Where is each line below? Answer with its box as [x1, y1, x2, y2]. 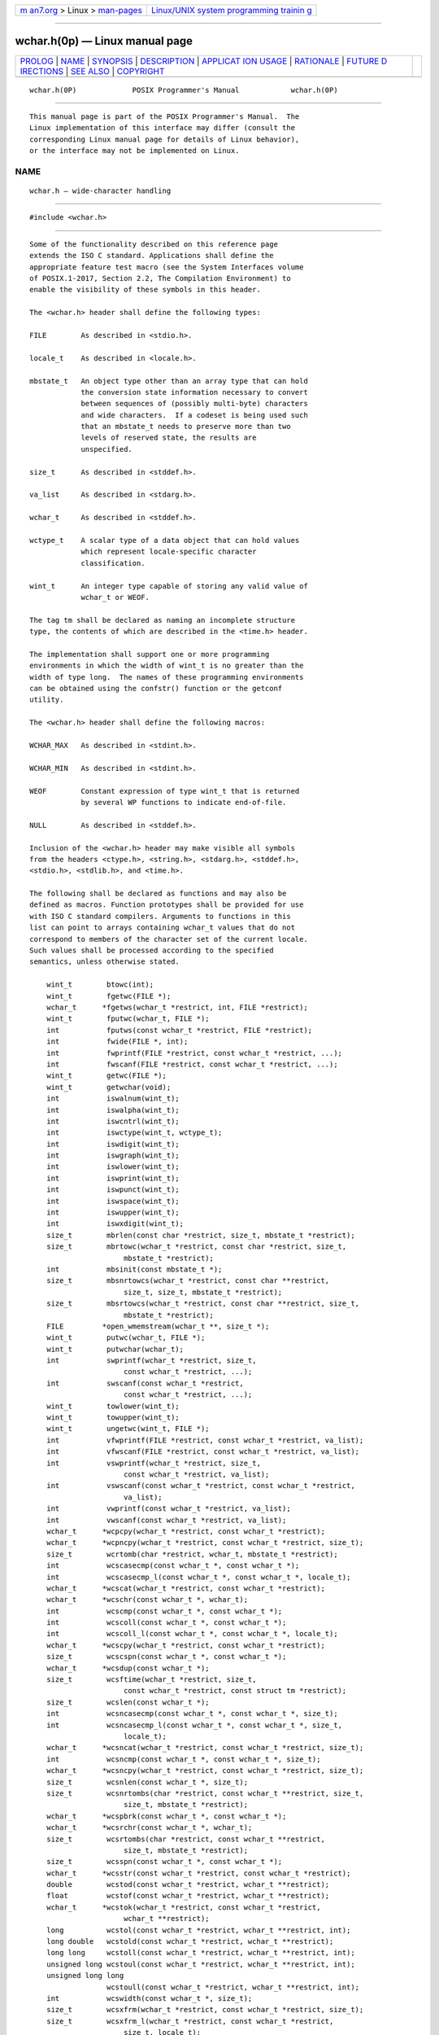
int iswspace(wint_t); [46, 1197, 180, 1206]
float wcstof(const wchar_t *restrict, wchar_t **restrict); [46, 1891, 330, 1901]
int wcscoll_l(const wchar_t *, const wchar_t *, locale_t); [46, 1629, 338, 1639]
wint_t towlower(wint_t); [46, 1401, 180, 1411]
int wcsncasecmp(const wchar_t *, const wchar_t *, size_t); [46, 1709, 338, 1718]
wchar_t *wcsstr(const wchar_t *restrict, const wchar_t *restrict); [46, 1868, 351, 1878]
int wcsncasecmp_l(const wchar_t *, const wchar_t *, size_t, [46, 1720, 343, 1730]
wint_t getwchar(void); [46, 1083, 172, 1092]
